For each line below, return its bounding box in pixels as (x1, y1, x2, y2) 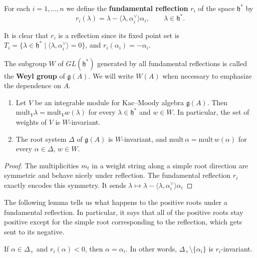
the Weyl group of (4, 70, 65, 81)
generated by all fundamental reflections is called (97, 58, 247, 68)
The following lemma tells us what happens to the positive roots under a (4, 197, 227, 207)
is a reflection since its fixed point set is (58, 30, 180, 40)
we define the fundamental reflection (66, 3, 188, 13)
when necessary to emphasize (162, 70, 252, 81)
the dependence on (4, 80, 61, 91)
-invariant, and (122, 133, 167, 144)
